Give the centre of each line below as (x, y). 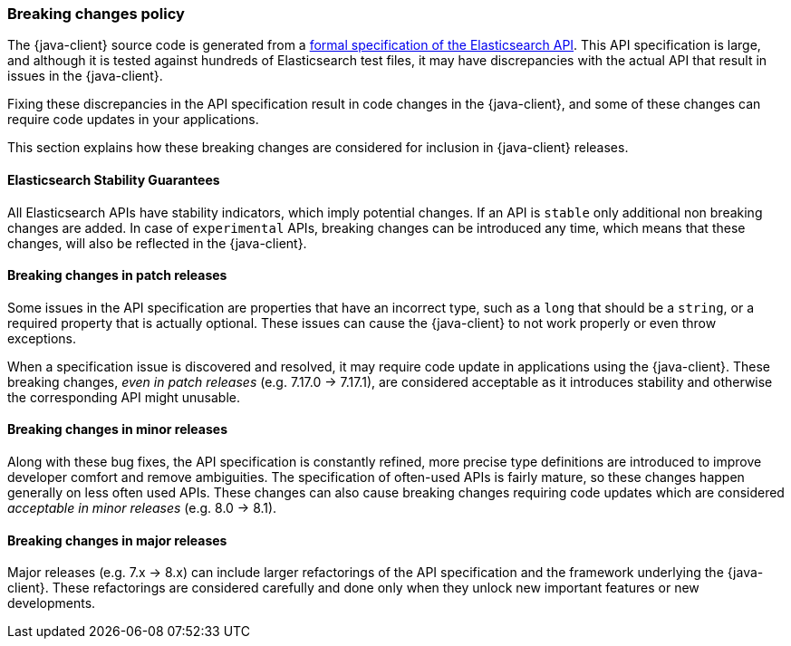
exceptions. (42, 338)
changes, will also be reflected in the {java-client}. (157, 243)
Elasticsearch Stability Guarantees (114, 179)
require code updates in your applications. (133, 120)
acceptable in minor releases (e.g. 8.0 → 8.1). (142, 508)
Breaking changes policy (96, 14)
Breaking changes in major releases (117, 540)
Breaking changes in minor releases (117, 429)
